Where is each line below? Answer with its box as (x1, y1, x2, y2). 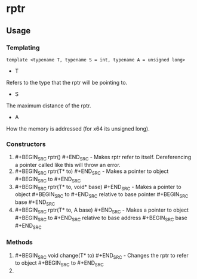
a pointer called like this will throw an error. (14, 161, 121, 168)
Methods (6, 238, 33, 246)
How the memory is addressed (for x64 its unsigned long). (6, 125, 150, 132)
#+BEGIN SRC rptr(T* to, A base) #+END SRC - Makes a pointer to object (14, 206, 189, 215)
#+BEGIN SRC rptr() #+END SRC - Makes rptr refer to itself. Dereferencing (14, 154, 192, 162)
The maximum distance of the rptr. (6, 102, 91, 109)
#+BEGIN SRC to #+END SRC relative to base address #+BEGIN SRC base (14, 214, 188, 222)
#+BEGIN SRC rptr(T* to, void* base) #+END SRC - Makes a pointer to (14, 183, 181, 192)
